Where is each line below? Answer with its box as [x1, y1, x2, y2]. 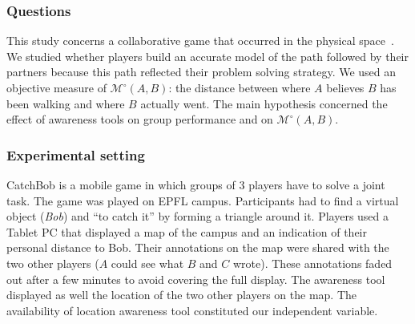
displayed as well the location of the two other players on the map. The [6, 286, 357, 303]
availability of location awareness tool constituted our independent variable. [6, 302, 378, 318]
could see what [111, 254, 184, 271]
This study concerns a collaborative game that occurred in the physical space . [6, 32, 394, 49]
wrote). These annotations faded [232, 254, 393, 271]
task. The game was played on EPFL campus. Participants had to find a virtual [6, 192, 399, 209]
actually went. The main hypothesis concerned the [140, 95, 388, 111]
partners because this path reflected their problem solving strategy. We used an [6, 63, 397, 80]
